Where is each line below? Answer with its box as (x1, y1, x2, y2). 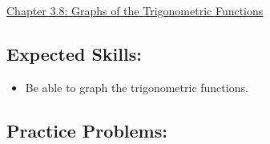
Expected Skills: (6, 41, 142, 66)
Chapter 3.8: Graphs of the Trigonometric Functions (6, 2, 264, 18)
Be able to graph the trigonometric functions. (25, 78, 248, 95)
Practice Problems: (6, 118, 167, 142)
